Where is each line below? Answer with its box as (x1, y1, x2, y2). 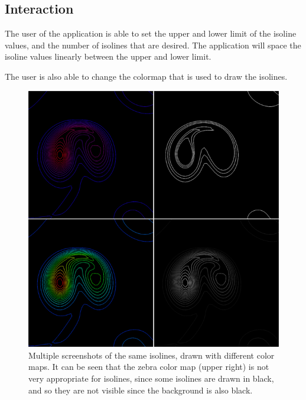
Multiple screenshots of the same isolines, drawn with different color (28, 349, 275, 361)
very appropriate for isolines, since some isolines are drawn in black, (28, 372, 274, 384)
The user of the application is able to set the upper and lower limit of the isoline (5, 27, 297, 40)
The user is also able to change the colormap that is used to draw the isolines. (5, 70, 288, 82)
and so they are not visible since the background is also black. (28, 383, 253, 396)
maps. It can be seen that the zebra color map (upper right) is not (28, 360, 269, 373)
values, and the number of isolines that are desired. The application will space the (5, 38, 301, 51)
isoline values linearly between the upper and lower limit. (5, 50, 211, 63)
